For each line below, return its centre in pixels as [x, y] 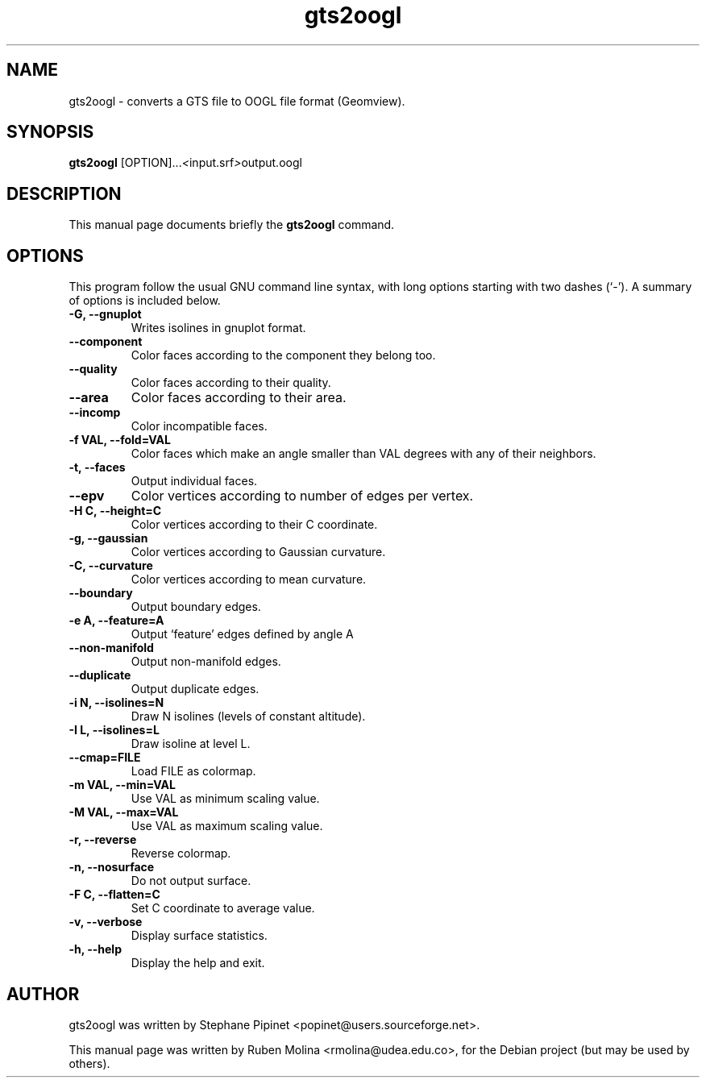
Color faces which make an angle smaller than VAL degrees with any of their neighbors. [363, 454]
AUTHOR [43, 994]
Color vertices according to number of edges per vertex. [302, 496]
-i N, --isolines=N [116, 703]
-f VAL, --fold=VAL [120, 440]
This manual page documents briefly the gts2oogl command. [232, 225]
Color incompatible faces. [199, 426]
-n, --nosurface [112, 867]
